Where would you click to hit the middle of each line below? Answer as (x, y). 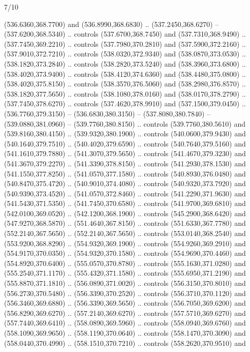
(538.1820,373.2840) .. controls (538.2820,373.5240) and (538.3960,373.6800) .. (125, 63)
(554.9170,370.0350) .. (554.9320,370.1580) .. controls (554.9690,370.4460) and (125, 253)
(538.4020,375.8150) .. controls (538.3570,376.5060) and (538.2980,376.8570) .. (125, 84)
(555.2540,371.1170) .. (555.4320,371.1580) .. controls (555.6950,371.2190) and (125, 273)
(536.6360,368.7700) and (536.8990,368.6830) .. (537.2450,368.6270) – (112, 24)
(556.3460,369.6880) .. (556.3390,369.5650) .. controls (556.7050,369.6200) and (125, 303)
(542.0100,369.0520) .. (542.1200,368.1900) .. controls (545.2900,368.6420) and (125, 213)
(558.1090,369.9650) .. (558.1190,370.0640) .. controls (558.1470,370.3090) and (125, 333)
